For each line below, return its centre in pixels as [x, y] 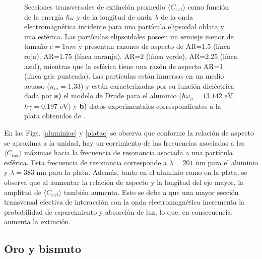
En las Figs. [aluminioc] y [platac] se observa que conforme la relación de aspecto [129, 132]
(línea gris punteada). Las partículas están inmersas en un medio [124, 76]
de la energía [44, 16]
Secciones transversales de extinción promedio [95, 7]
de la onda [177, 16]
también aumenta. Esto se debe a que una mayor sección [151, 192]
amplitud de [23, 192]
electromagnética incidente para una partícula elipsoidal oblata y [124, 26]
